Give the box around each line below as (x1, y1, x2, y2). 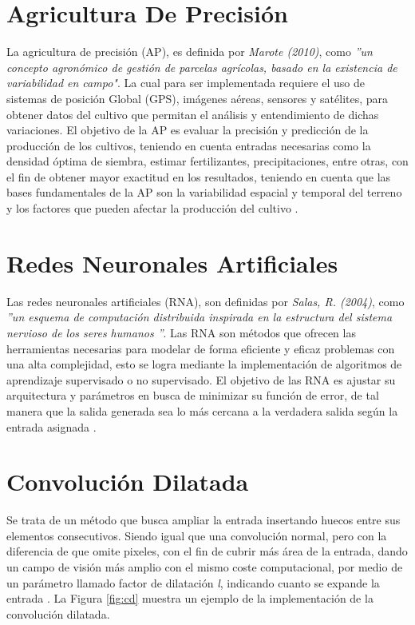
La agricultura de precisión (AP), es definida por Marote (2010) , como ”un (6, 43, 373, 60)
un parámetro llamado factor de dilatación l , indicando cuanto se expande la (6, 574, 380, 591)
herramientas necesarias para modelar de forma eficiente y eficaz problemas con (6, 340, 395, 356)
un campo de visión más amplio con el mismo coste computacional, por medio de (6, 559, 403, 575)
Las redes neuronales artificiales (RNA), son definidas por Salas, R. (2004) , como (6, 293, 405, 309)
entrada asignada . (6, 418, 97, 435)
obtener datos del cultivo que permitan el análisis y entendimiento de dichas (6, 105, 379, 122)
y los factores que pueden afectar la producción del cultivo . (6, 200, 298, 217)
